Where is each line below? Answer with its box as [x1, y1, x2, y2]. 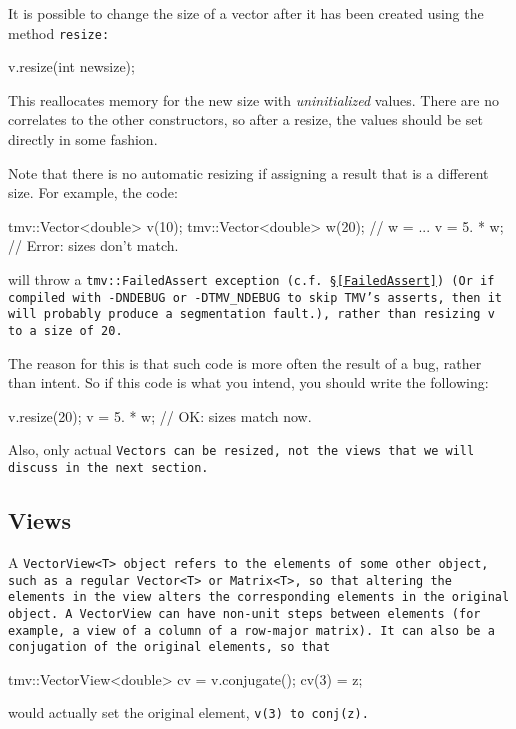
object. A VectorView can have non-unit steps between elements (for [8, 606, 481, 621]
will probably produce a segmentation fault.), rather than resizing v [8, 307, 495, 322]
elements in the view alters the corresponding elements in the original [8, 590, 510, 605]
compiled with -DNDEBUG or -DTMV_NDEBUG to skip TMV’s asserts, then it [8, 290, 502, 305]
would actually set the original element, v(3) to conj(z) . [8, 702, 369, 723]
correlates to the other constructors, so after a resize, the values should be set [8, 109, 483, 130]
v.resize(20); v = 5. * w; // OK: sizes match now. [8, 405, 312, 426]
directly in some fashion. [8, 129, 158, 150]
